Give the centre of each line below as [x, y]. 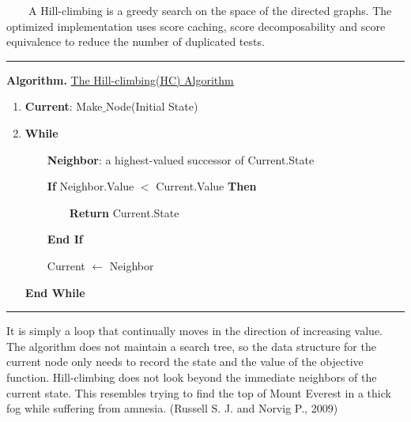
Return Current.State [124, 212]
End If [65, 239]
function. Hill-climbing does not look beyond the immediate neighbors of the [192, 377]
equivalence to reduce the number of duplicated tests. [136, 41]
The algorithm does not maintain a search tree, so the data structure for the [191, 346]
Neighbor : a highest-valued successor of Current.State [181, 159]
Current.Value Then [206, 186]
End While [55, 292]
